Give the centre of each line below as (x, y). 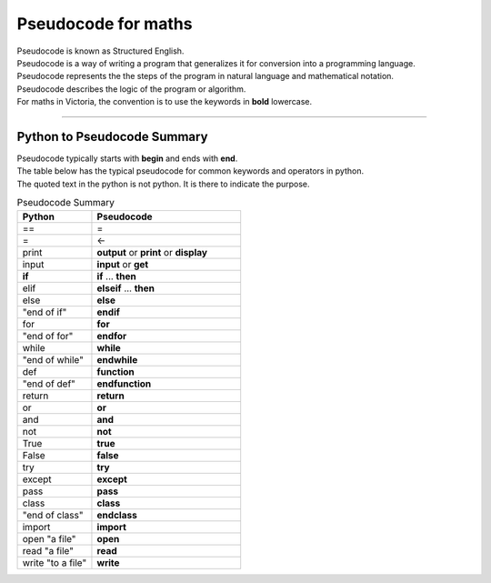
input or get (123, 264)
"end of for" (48, 336)
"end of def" (49, 384)
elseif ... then (125, 288)
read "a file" (48, 550)
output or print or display (152, 252)
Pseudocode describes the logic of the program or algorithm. (131, 89)
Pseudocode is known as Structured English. (100, 51)
